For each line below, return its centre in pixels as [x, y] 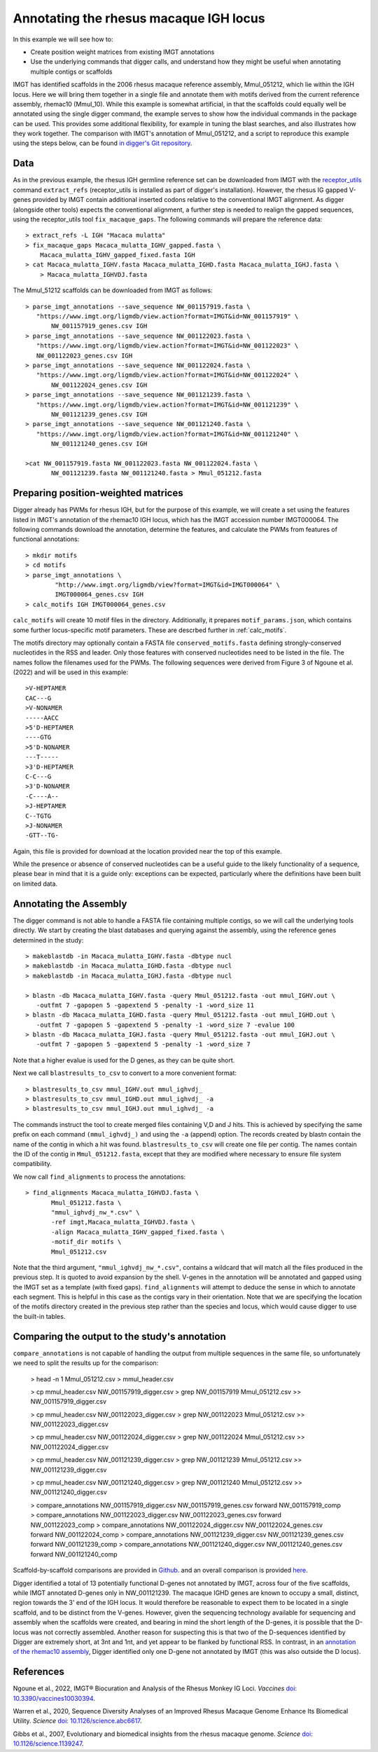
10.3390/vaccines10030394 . [54, 1698]
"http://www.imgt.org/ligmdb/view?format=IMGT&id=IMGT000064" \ [167, 584]
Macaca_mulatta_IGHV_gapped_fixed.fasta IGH [117, 255]
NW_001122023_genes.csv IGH [84, 355]
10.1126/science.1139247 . [48, 1744]
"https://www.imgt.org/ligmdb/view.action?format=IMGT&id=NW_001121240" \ [167, 434]
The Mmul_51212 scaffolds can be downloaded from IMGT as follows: [113, 290]
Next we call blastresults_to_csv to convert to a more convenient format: [125, 1073]
